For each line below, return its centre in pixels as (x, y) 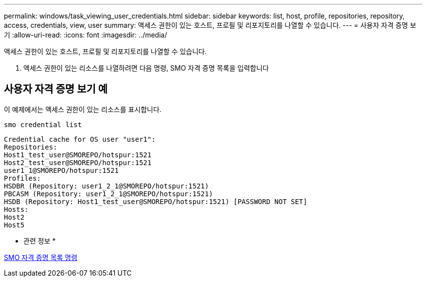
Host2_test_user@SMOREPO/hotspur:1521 (78, 162)
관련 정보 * (40, 241)
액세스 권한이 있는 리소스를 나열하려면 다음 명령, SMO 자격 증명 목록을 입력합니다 (146, 68)
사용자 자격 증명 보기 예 (56, 89)
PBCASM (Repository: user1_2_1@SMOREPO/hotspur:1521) (108, 194)
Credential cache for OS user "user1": (80, 139)
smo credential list (43, 124)
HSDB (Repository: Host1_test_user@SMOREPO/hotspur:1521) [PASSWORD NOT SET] (156, 201)
